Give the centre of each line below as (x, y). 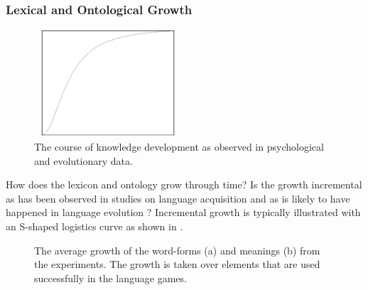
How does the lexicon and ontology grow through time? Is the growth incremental (184, 184)
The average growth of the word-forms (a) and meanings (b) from (177, 250)
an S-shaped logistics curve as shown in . (94, 226)
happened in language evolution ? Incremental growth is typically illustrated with (183, 212)
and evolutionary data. (83, 160)
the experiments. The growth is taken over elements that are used (177, 264)
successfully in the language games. (110, 278)
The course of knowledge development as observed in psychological (179, 146)
